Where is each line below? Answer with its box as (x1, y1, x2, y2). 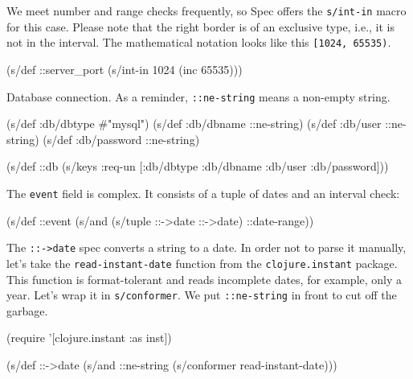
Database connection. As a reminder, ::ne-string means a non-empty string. (6, 88, 391, 105)
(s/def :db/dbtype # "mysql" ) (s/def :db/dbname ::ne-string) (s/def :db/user (6, 115, 382, 132)
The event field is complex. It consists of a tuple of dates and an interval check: (6, 184, 400, 201)
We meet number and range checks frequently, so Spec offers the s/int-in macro (6, 2, 407, 19)
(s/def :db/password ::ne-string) (43, 130, 200, 147)
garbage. (6, 302, 48, 319)
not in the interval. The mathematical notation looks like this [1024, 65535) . (6, 34, 391, 51)
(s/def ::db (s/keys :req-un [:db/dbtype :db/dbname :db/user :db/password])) (6, 158, 389, 175)
